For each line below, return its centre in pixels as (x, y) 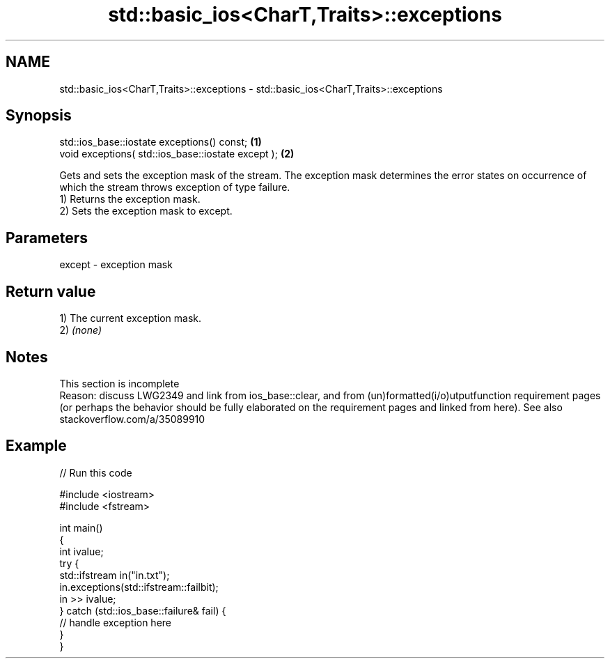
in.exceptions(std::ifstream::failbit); (139, 587)
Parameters (47, 238)
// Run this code (96, 472)
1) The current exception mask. (131, 318)
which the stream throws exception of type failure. (175, 187)
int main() (81, 527)
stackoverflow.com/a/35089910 (132, 419)
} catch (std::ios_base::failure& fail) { (143, 610)
